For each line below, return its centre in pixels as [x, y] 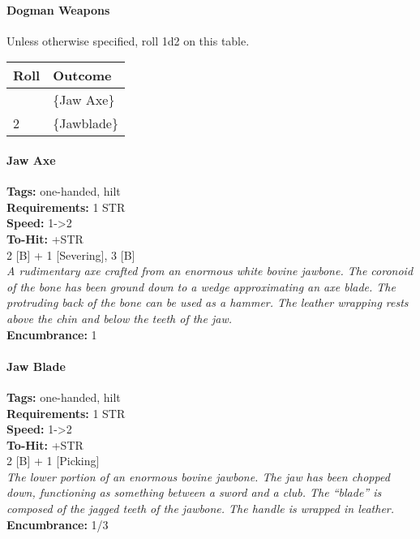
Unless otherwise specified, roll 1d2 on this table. [128, 40]
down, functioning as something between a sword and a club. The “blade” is [194, 492]
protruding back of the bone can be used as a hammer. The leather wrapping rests [208, 302]
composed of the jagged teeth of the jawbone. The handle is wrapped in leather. [201, 509]
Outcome [82, 75]
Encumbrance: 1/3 [58, 524]
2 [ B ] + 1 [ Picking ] [53, 461]
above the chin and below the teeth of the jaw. [119, 318]
